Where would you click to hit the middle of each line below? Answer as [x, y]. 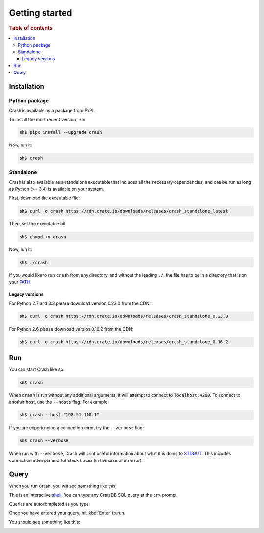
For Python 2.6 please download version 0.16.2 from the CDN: [71, 329]
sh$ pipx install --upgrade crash [61, 133]
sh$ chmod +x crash [43, 237]
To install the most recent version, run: [48, 120]
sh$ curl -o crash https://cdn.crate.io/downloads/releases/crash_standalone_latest [124, 211]
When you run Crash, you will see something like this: [63, 486]
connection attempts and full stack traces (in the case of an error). [76, 460]
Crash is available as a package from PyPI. [52, 110]
